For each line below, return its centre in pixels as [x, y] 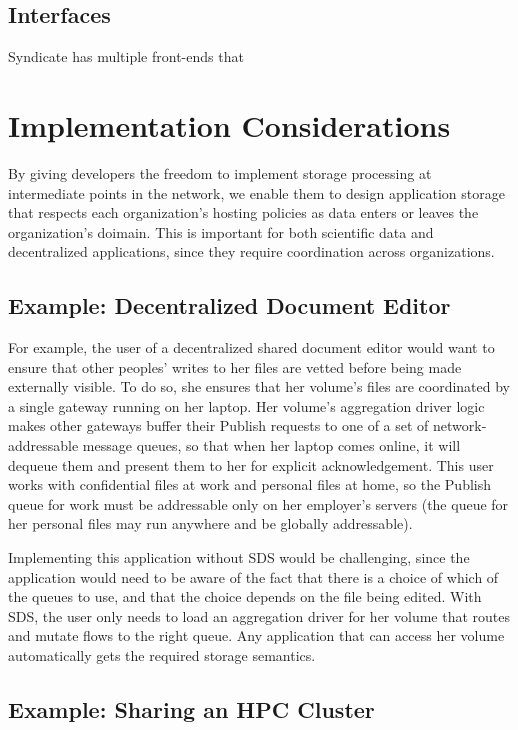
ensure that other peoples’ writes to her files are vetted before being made [235, 366]
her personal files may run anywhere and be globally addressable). [210, 523]
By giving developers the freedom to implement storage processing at [220, 172]
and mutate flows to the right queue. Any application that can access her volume [256, 635]
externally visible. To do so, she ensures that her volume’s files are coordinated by [259, 386]
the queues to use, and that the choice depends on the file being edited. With [245, 596]
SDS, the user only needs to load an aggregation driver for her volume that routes [259, 615]
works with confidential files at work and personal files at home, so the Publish [249, 484]
